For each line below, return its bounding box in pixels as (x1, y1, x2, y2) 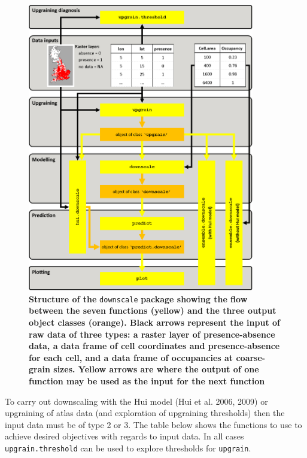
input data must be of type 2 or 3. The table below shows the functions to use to (5, 418, 302, 430)
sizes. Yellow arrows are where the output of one (53, 363, 259, 375)
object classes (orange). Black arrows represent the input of (29, 316, 281, 328)
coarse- (236, 351, 266, 363)
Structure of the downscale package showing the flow (29, 292, 248, 305)
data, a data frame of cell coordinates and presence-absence (29, 339, 280, 352)
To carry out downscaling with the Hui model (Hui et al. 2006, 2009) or (5, 395, 268, 407)
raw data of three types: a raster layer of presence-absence (29, 327, 275, 340)
